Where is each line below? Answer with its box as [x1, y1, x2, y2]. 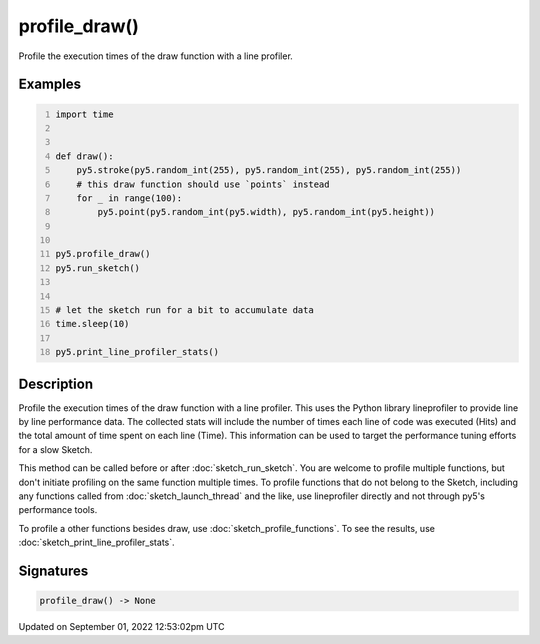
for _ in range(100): [76, 192, 183, 204]
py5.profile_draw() [55, 248, 151, 260]
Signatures [18, 563, 89, 580]
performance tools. [18, 504, 98, 516]
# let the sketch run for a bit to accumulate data [55, 305, 314, 316]
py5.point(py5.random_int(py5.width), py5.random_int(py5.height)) [97, 206, 435, 218]
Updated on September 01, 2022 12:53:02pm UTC [18, 621, 225, 633]
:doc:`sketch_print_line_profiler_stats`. [18, 536, 175, 549]
